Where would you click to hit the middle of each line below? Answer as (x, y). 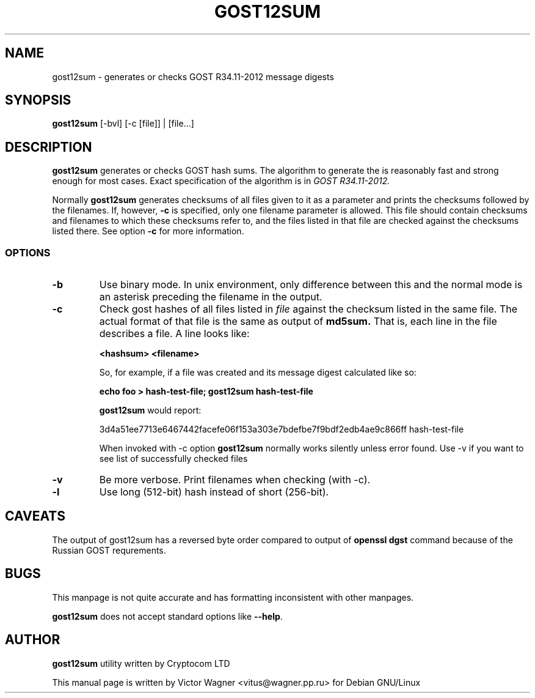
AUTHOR (33, 640)
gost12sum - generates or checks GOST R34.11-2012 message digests (193, 76)
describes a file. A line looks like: (174, 334)
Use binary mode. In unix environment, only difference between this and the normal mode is (311, 285)
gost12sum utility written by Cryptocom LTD (141, 663)
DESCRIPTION (49, 147)
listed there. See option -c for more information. (148, 231)
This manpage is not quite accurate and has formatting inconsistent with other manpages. (233, 597)
